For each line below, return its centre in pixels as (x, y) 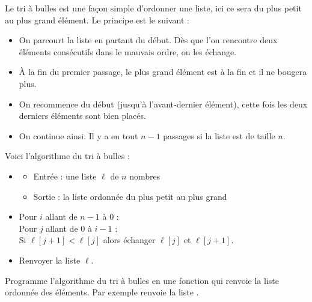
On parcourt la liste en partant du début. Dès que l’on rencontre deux (148, 40)
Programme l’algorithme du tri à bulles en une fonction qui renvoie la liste (142, 280)
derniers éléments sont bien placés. (82, 116)
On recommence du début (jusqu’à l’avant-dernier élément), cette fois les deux (163, 104)
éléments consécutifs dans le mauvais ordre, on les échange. (128, 51)
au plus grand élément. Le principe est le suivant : (97, 20)
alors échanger (129, 240)
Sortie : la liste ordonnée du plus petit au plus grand (130, 196)
